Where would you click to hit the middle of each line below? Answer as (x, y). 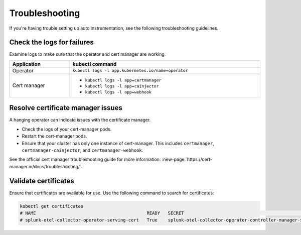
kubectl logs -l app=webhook (118, 92)
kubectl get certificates (52, 206)
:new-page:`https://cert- (187, 159)
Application (27, 64)
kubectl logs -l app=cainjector (122, 86)
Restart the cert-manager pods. (54, 136)
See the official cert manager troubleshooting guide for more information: (85, 159)
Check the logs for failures (51, 42)
